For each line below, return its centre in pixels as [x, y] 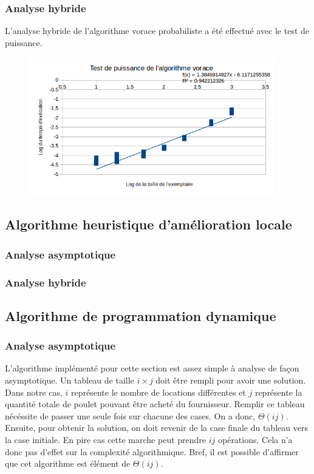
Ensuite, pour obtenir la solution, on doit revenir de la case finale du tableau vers [156, 428]
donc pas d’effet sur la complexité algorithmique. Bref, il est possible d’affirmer [152, 451]
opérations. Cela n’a [255, 440]
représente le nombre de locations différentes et [159, 392]
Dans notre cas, [34, 392]
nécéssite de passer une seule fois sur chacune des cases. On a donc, [130, 415]
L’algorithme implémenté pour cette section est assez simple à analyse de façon [152, 368]
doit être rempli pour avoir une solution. [231, 380]
